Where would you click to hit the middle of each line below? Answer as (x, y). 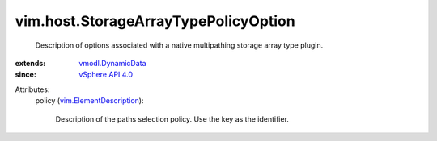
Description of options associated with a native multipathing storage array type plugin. (179, 45)
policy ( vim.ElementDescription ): (89, 101)
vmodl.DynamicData (112, 63)
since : (25, 75)
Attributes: (32, 89)
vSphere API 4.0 (106, 75)
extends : (30, 63)
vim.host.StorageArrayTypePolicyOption (155, 21)
